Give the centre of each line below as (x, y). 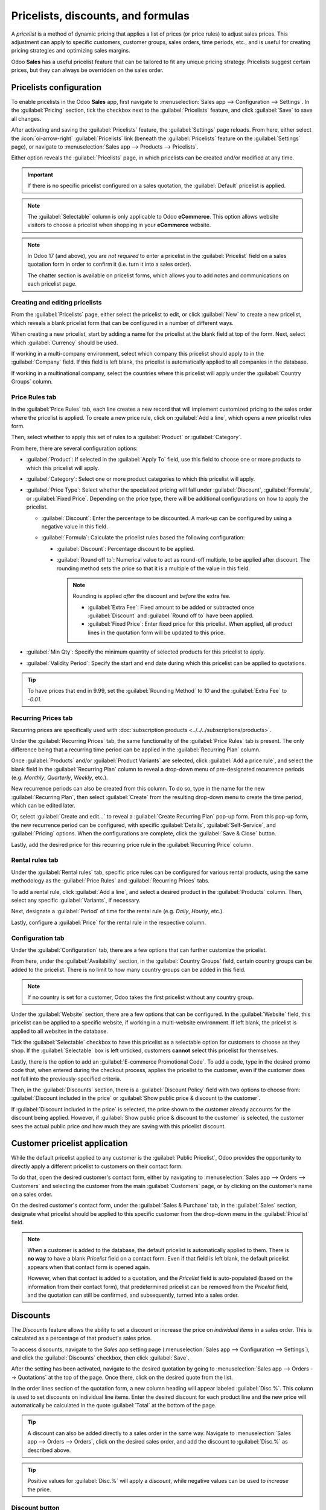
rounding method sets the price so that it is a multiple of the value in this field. (153, 568)
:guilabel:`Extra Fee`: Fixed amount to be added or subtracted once (171, 607)
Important (40, 175)
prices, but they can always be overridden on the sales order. (88, 70)
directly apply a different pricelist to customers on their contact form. (97, 1166)
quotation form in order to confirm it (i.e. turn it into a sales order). (109, 264)
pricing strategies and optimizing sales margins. (71, 51)
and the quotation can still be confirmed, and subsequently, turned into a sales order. (133, 1295)
